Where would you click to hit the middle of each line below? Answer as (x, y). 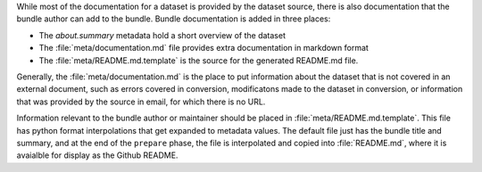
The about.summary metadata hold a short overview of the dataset (162, 35)
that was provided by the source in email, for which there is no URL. (141, 102)
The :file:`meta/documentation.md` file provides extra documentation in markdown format (204, 48)
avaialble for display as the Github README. (97, 155)
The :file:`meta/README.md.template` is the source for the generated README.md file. (199, 60)
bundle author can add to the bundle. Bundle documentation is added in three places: (174, 19)
